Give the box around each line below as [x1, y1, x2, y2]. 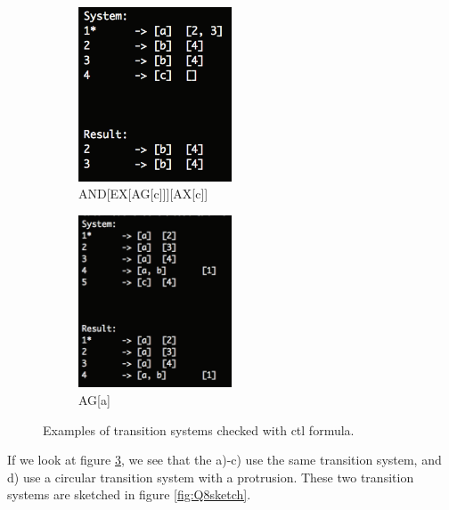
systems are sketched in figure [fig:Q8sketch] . [7, 485, 251, 504]
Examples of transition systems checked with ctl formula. [43, 420, 355, 439]
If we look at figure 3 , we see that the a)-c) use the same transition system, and [7, 450, 442, 469]
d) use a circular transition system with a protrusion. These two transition [7, 467, 414, 486]
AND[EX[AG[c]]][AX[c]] [78, 184, 208, 203]
